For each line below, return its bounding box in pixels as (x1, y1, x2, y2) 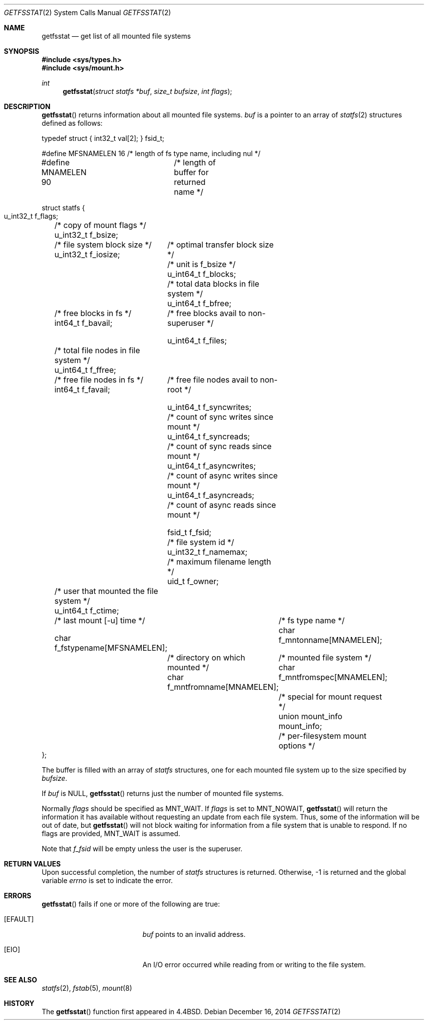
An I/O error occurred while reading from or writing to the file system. (142, 960, 366, 969)
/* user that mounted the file (54, 586, 158, 596)
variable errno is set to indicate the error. (42, 876, 173, 885)
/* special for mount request (278, 692, 382, 702)
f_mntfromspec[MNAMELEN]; (278, 672, 387, 682)
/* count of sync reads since (167, 441, 272, 451)
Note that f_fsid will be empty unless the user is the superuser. (42, 844, 243, 853)
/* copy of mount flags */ (54, 220, 147, 230)
